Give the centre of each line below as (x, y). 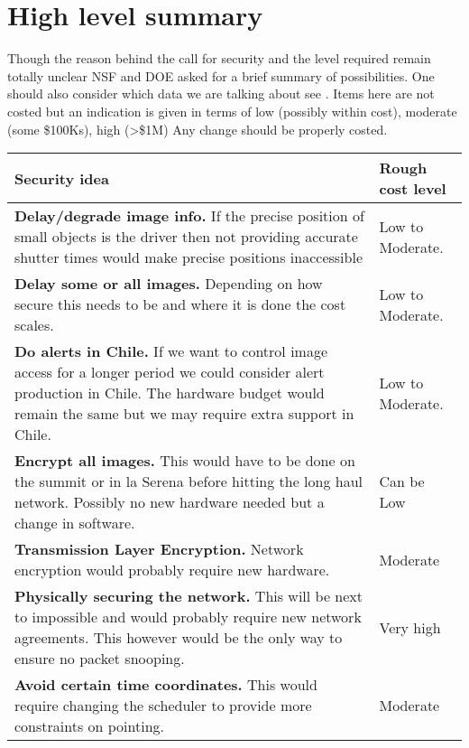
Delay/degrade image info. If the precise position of (189, 216)
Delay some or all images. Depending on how (169, 284)
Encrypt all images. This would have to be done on (185, 461)
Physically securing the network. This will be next (189, 596)
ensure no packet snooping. (100, 659)
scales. (34, 325)
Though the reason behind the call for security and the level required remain (219, 58)
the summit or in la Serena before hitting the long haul (189, 482)
